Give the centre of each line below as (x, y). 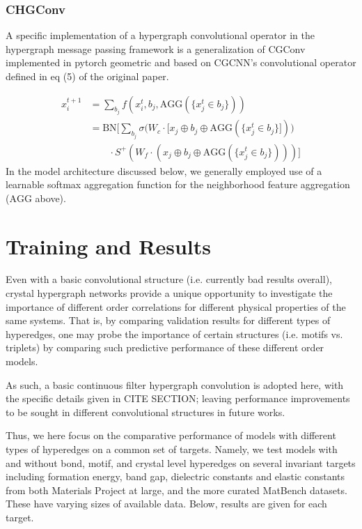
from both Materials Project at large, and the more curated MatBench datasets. (176, 490)
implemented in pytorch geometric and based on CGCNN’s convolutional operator (181, 62)
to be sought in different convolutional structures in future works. (145, 412)
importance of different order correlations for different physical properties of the (176, 306)
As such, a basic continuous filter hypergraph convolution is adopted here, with (175, 384)
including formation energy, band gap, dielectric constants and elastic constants (175, 476)
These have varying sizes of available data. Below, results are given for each (166, 504)
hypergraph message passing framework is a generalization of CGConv (156, 48)
